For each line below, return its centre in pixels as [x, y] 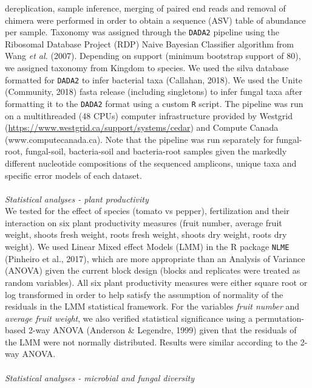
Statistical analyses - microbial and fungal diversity [100, 377]
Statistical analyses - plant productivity [77, 199]
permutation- [280, 318]
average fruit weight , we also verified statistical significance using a [129, 318]
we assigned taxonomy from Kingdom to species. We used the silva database [147, 68]
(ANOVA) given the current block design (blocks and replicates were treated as [153, 270]
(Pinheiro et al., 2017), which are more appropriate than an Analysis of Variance [155, 258]
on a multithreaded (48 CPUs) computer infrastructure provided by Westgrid [149, 115]
